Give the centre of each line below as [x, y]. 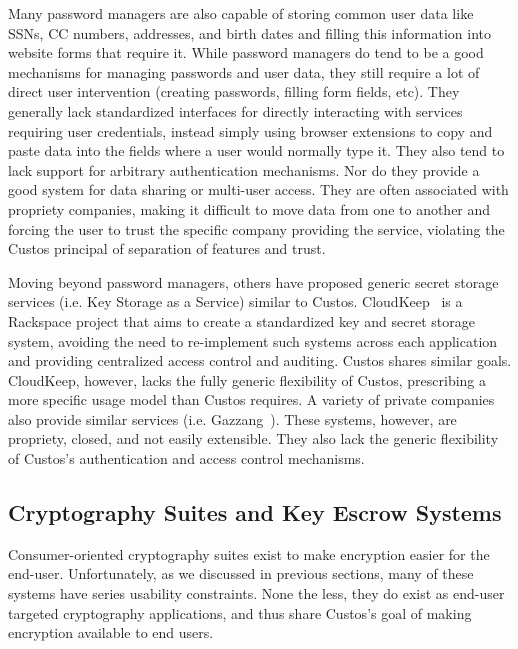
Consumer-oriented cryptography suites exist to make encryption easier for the [249, 553]
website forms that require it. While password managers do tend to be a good [246, 52]
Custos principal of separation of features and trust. [167, 248]
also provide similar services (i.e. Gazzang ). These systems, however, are [232, 418]
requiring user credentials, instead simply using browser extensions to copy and [250, 130]
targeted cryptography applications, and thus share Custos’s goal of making [240, 612]
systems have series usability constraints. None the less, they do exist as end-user [256, 593]
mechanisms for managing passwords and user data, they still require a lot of [244, 71]
